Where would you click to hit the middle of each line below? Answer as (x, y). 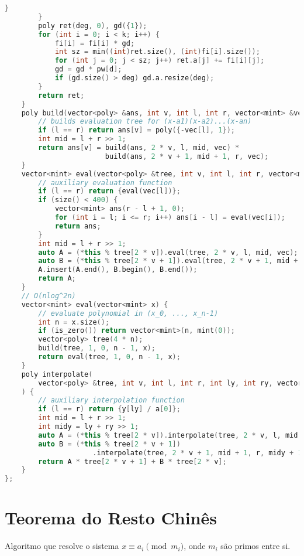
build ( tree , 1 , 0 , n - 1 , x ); (97, 348)
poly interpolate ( (57, 374)
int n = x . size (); (74, 322)
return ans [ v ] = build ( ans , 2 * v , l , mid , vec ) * (139, 148)
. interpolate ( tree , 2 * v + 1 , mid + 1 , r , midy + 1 (197, 453)
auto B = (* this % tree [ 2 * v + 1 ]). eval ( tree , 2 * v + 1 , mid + (168, 261)
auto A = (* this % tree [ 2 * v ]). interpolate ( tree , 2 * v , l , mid (168, 435)
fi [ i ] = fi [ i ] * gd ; (95, 43)
